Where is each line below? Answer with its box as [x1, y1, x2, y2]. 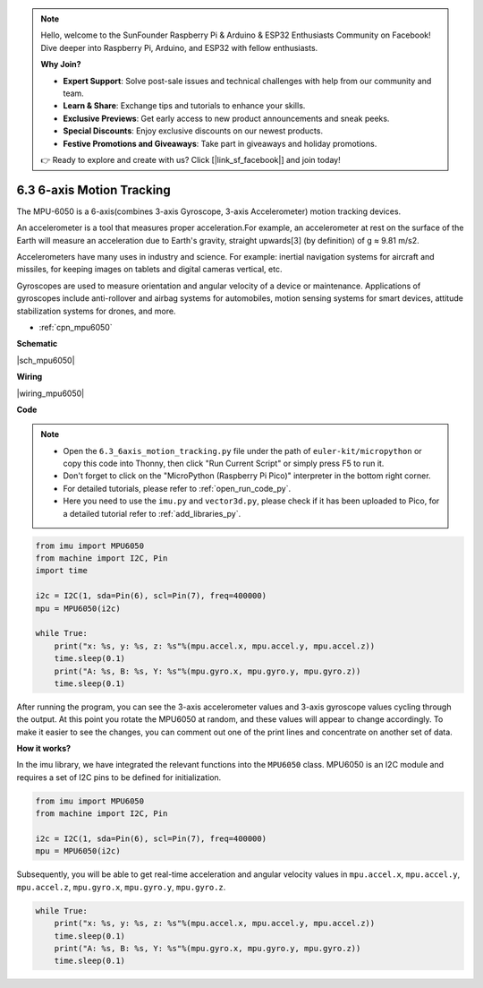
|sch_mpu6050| [16, 355, 75, 365]
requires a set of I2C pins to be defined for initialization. [16, 771, 222, 783]
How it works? [16, 743, 72, 754]
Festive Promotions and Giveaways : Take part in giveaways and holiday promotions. [63, 138, 377, 149]
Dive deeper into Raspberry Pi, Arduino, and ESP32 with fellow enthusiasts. [40, 42, 318, 53]
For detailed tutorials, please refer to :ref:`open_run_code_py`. [63, 483, 291, 494]
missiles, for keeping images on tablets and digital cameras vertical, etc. [16, 264, 283, 275]
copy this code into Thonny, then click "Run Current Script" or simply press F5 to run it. [63, 458, 385, 469]
